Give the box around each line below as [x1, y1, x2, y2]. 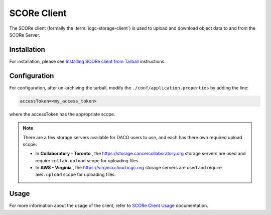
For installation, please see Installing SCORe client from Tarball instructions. [9, 58, 166, 64]
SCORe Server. [9, 32, 40, 38]
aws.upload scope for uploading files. [35, 171, 116, 178]
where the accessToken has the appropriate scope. [9, 111, 115, 117]
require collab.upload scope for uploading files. [35, 157, 140, 163]
